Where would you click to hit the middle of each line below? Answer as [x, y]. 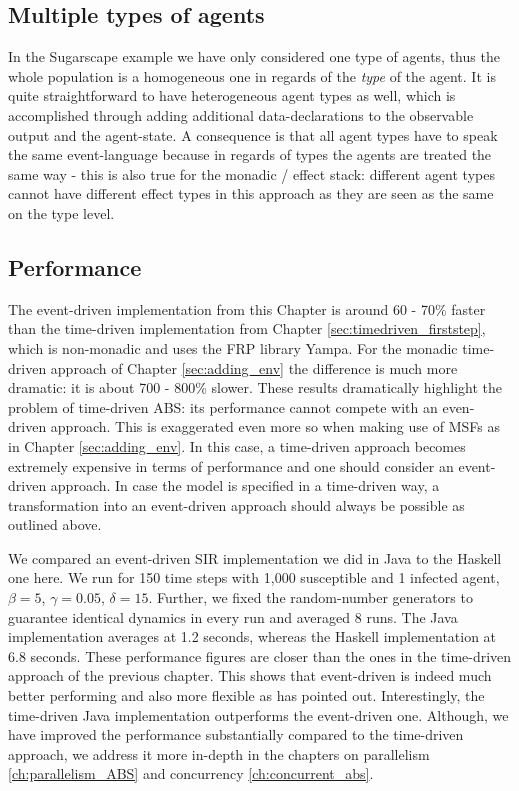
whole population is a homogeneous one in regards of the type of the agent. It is [252, 75]
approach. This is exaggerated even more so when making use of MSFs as [275, 426]
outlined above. [55, 524]
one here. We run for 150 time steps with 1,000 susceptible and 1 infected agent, [254, 577]
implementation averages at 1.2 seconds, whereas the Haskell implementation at [252, 636]
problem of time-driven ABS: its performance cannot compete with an [223, 406]
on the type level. [61, 212]
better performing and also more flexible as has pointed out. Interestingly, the [246, 695]
